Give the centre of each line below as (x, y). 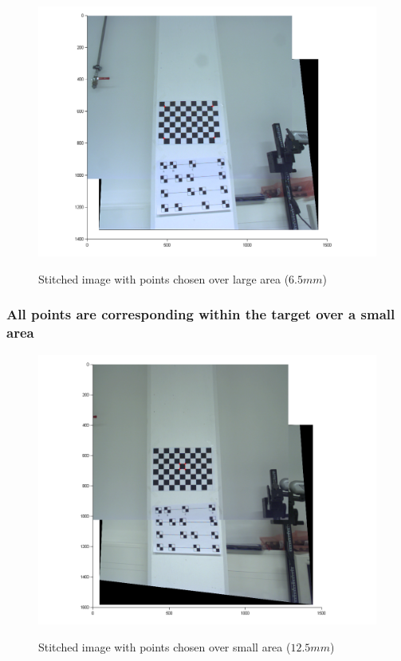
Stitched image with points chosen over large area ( (164, 278)
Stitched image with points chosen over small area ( (165, 646)
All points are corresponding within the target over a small (201, 314)
